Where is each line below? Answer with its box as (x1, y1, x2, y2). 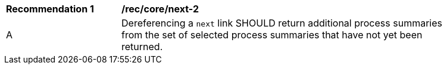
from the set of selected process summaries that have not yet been (121, 29, 423, 41)
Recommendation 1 (6, 3, 94, 15)
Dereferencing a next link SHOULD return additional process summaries (121, 17, 442, 29)
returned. (121, 41, 163, 52)
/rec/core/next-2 (121, 3, 199, 15)
